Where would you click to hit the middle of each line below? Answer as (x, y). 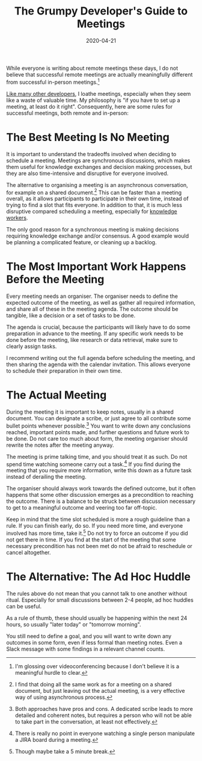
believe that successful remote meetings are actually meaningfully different (99, 74)
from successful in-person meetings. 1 (53, 81)
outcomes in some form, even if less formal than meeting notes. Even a (94, 642)
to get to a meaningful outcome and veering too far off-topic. (82, 508)
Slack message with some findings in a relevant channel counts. (86, 649)
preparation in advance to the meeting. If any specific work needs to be (95, 333)
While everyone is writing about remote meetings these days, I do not (92, 68)
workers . (17, 218)
